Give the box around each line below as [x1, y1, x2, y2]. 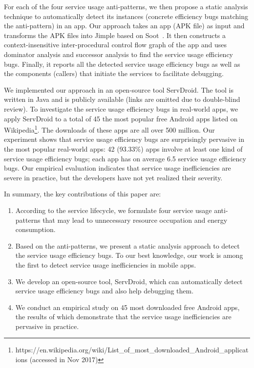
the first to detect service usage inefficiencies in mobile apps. [15, 259, 196, 270]
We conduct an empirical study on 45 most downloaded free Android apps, [15, 302, 240, 312]
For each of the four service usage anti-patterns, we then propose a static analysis [4, 1, 248, 11]
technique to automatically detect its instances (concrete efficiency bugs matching [4, 11, 249, 21]
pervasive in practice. [15, 321, 79, 331]
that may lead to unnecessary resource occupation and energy [42, 214, 228, 225]
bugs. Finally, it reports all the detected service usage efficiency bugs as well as [4, 58, 240, 69]
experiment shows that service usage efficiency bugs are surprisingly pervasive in [4, 134, 244, 144]
